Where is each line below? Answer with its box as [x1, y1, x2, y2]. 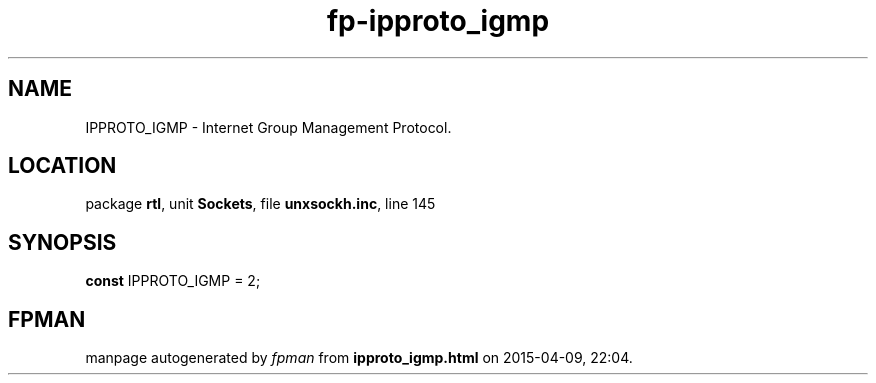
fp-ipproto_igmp [326, 4, 550, 38]
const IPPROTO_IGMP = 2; [85, 272, 261, 290]
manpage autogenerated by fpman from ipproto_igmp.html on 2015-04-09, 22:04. [85, 349, 633, 367]
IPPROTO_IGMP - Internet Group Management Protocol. [85, 118, 452, 136]
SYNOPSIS [8, 229, 117, 255]
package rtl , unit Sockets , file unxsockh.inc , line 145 [85, 195, 436, 213]
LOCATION [8, 153, 117, 179]
